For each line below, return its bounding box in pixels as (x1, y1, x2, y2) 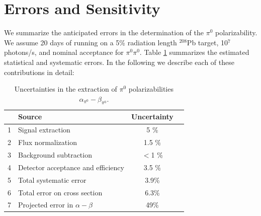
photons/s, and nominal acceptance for (4, 47, 124, 57)
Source (18, 111, 42, 122)
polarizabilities (128, 84, 173, 94)
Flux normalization (18, 137, 77, 148)
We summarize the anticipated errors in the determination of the (4, 27, 204, 38)
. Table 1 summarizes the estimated (139, 47, 249, 57)
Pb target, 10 (187, 37, 228, 47)
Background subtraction (18, 150, 92, 160)
